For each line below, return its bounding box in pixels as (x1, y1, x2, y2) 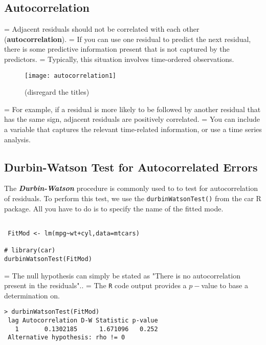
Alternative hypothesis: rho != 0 (8, 334, 125, 341)
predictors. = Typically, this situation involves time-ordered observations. (4, 53, 234, 64)
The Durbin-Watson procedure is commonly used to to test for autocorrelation (4, 183, 258, 193)
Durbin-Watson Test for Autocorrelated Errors (4, 159, 258, 175)
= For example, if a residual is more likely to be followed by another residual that (4, 103, 261, 114)
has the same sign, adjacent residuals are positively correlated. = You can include (4, 114, 260, 124)
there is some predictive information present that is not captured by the (4, 44, 230, 54)
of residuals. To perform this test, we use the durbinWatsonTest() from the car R (4, 193, 261, 203)
